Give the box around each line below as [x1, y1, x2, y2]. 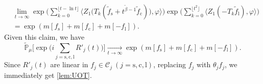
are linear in [50, 59, 88, 70]
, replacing [153, 59, 186, 70]
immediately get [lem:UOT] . [4, 69, 92, 80]
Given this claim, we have [4, 32, 85, 42]
